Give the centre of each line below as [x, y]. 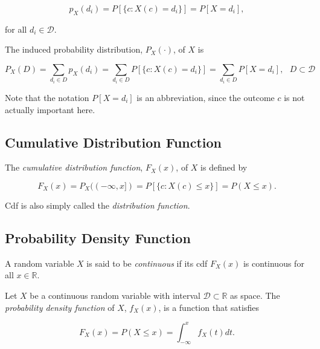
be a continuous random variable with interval [115, 295]
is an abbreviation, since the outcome [206, 97]
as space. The [255, 295]
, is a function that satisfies [209, 307]
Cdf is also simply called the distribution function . [98, 205]
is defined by [224, 167]
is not [294, 97]
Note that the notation [47, 97]
